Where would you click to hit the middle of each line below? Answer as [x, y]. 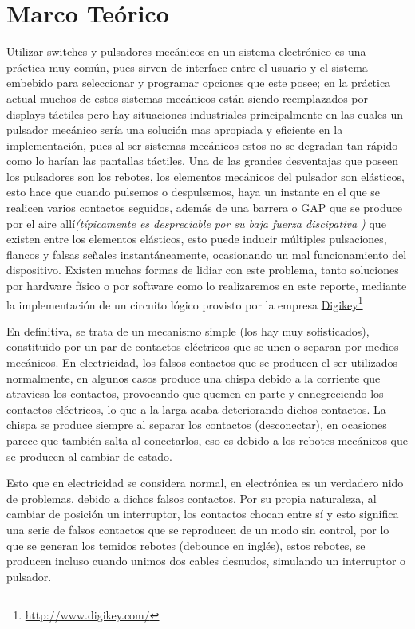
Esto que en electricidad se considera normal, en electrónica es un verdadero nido [205, 483]
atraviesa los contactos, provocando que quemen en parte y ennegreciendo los [195, 393]
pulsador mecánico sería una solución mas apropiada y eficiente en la [175, 130]
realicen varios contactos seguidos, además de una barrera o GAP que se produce [205, 208]
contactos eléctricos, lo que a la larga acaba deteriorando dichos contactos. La [196, 409]
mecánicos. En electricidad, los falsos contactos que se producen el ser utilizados [202, 362]
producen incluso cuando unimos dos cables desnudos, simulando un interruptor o [206, 561]
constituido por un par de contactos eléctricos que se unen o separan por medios [203, 346]
